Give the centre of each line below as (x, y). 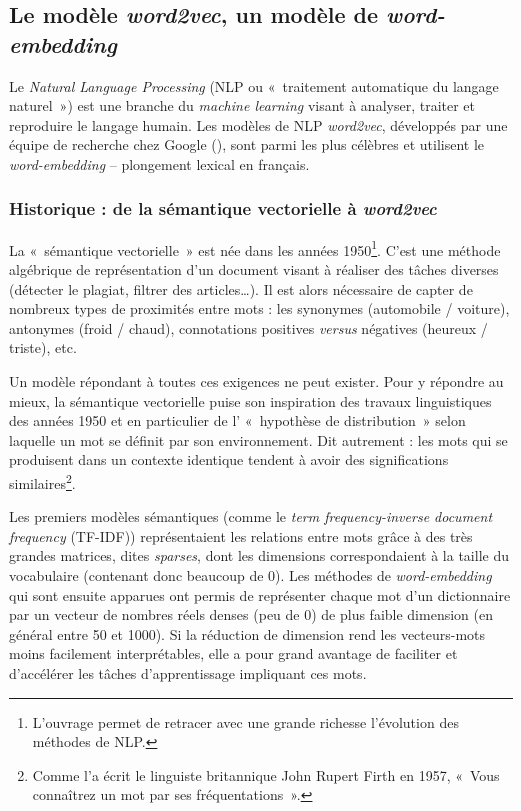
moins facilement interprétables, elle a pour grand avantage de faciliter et (233, 653)
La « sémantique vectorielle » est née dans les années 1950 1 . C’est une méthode (255, 248)
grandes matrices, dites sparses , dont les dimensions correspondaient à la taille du (259, 555)
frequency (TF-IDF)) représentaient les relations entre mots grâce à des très (241, 535)
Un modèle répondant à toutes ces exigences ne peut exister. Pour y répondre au (256, 381)
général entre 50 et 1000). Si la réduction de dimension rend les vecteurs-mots (247, 633)
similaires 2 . (42, 481)
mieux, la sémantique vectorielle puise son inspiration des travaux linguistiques (250, 400)
